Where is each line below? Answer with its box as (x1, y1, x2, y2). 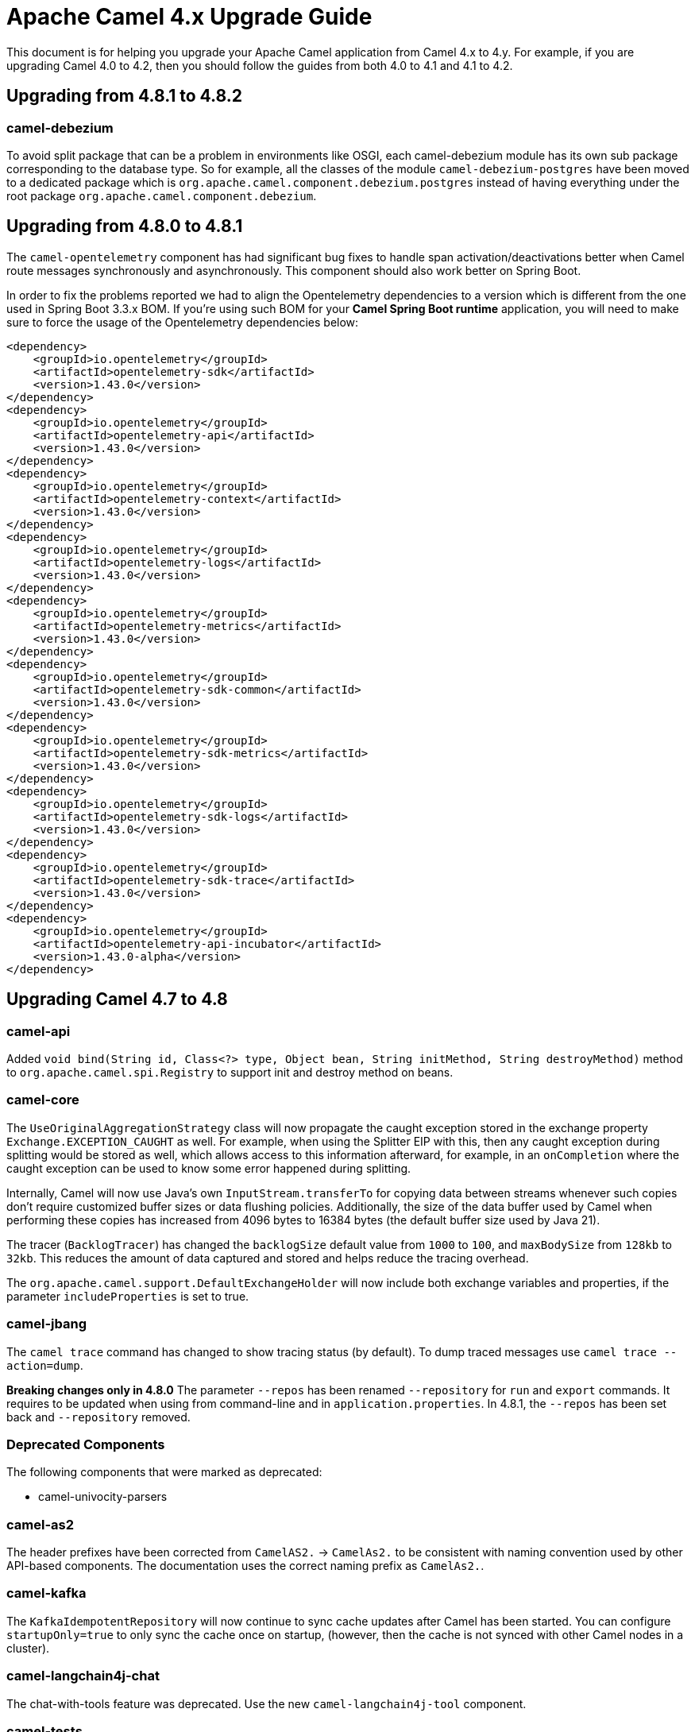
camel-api (6, 1023, 71, 1039)
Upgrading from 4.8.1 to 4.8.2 (6, 86, 242, 106)
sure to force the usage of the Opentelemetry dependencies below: (6, 315, 359, 329)
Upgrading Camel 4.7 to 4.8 (6, 989, 228, 1010)
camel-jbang (6, 1316, 87, 1332)
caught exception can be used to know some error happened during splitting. (6, 1161, 411, 1175)
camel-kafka (6, 1585, 87, 1602)
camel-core (6, 1092, 79, 1108)
